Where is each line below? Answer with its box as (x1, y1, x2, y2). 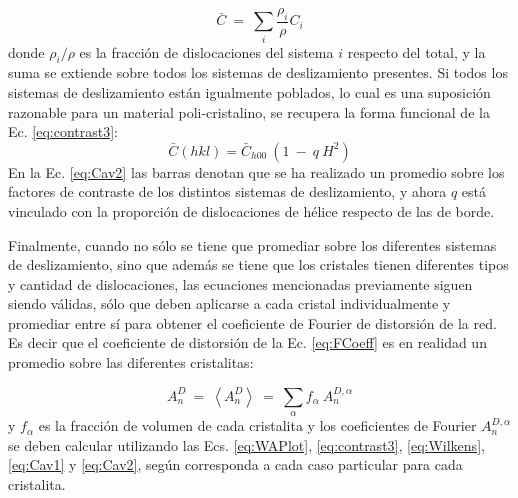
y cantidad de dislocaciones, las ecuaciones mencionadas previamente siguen (8, 273, 473, 294)
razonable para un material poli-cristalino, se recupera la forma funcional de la (8, 101, 490, 122)
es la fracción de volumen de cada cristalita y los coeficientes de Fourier (38, 415, 477, 436)
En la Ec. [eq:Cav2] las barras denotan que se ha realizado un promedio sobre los (8, 161, 505, 182)
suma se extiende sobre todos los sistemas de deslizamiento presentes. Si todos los (8, 62, 508, 83)
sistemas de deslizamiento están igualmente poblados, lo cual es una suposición (8, 81, 491, 102)
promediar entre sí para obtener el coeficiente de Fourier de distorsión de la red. (8, 312, 497, 333)
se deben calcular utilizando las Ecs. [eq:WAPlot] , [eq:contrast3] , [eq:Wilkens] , (8, 434, 485, 455)
